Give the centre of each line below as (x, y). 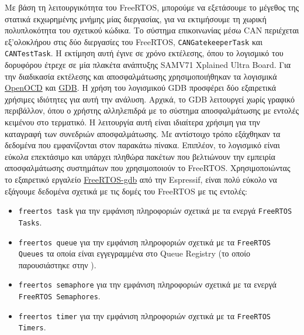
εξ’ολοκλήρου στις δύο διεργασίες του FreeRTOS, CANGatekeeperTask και (134, 41)
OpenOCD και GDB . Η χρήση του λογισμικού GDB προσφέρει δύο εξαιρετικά (141, 88)
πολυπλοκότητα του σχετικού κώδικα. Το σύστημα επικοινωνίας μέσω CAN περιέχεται (152, 30)
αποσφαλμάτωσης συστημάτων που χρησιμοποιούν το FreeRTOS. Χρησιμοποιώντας (148, 168)
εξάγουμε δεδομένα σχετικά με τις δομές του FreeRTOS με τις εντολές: (126, 191)
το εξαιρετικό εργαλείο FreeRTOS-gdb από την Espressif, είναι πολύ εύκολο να (141, 180)
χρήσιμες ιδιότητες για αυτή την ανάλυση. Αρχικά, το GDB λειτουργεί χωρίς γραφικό (150, 99)
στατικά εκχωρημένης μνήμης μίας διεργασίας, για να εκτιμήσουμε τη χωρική (136, 18)
